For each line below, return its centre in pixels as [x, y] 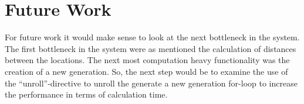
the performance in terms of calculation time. [86, 94]
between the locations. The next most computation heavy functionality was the [147, 60]
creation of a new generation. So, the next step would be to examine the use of [146, 71]
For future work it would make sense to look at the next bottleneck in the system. [152, 37]
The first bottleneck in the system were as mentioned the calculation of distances [151, 48]
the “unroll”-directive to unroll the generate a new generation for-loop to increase [151, 83]
